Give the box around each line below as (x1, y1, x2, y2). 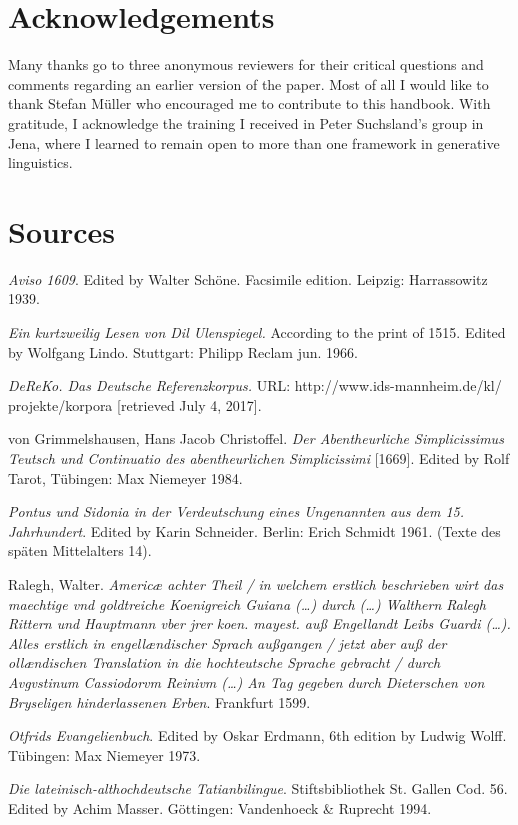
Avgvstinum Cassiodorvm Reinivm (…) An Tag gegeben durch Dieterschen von (8, 671, 485, 692)
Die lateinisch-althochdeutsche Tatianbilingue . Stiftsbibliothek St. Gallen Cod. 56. (8, 778, 508, 799)
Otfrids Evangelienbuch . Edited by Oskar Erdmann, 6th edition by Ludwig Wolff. (8, 725, 507, 746)
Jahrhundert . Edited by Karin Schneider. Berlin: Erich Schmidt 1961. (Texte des (8, 520, 501, 541)
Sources (8, 210, 115, 251)
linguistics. (8, 152, 73, 173)
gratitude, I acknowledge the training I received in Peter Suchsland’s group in (8, 112, 484, 133)
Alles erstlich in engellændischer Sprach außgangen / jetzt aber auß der (8, 632, 447, 653)
